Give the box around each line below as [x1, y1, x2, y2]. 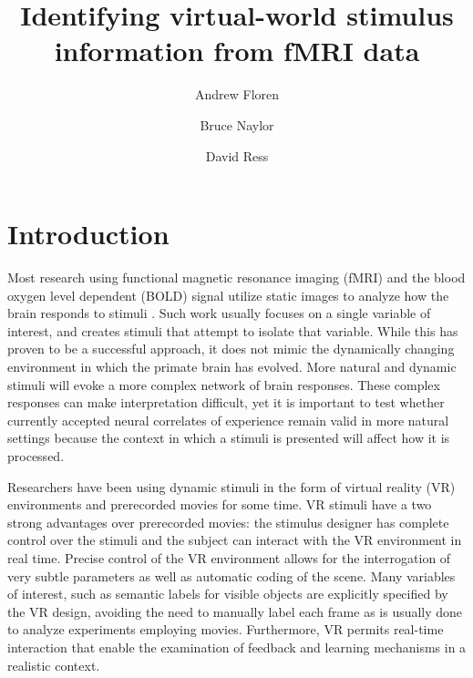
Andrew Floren [194, 85, 280, 104]
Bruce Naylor [200, 115, 274, 134]
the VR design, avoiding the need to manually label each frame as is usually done [7, 601, 463, 621]
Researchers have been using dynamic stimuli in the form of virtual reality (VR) [7, 477, 456, 496]
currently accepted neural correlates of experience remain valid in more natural [7, 410, 449, 429]
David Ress [205, 146, 269, 165]
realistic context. [7, 655, 100, 674]
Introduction [7, 215, 170, 252]
